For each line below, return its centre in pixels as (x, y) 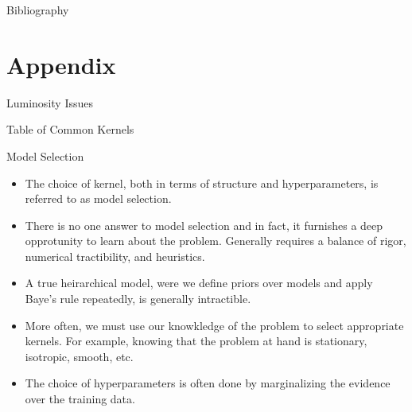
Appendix (61, 64)
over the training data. (80, 399)
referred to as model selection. (98, 198)
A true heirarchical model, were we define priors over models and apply (199, 283)
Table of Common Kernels (70, 129)
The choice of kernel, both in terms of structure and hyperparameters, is (202, 183)
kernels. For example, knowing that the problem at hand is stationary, (196, 341)
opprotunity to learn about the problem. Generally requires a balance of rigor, (216, 241)
